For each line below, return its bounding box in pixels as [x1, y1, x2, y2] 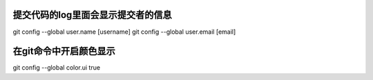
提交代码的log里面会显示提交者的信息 [12, 9, 172, 21]
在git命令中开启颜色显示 [12, 46, 115, 57]
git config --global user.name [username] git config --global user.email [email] [12, 28, 236, 36]
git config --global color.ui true [12, 63, 100, 72]
